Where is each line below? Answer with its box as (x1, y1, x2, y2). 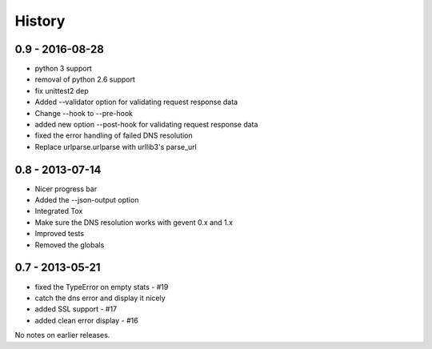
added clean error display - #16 (34, 315, 139, 325)
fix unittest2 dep (34, 86, 90, 95)
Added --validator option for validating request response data (34, 97, 238, 107)
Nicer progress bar (34, 184, 98, 194)
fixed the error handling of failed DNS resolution (34, 130, 194, 140)
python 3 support (34, 64, 92, 74)
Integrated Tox (34, 207, 83, 216)
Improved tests (34, 229, 84, 239)
